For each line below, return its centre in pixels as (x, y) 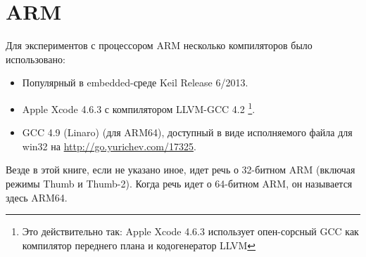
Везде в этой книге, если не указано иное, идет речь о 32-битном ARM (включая (181, 170)
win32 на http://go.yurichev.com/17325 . (109, 146)
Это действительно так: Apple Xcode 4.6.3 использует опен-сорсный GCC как (190, 231)
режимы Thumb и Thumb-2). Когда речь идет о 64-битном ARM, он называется (179, 183)
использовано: (36, 59)
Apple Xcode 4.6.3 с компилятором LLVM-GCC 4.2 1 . (139, 107)
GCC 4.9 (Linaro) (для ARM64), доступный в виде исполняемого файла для (187, 132)
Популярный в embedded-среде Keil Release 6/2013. (135, 83)
